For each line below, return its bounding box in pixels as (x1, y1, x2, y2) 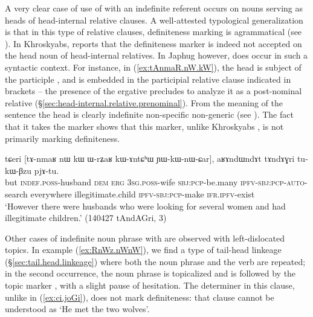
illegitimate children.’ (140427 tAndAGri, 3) (5, 211, 167, 224)
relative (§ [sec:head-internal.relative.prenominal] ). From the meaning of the (5, 96, 283, 109)
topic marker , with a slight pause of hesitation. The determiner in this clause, (5, 279, 295, 292)
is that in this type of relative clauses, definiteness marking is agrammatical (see (5, 25, 302, 38)
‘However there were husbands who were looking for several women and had (5, 199, 286, 212)
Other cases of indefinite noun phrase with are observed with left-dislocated (5, 231, 285, 244)
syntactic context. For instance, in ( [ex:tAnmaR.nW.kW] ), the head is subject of (5, 60, 302, 73)
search (5, 187, 28, 200)
